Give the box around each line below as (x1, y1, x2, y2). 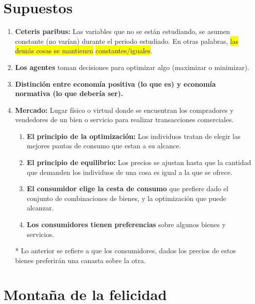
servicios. (27, 229, 54, 239)
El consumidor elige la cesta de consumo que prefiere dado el (27, 183, 228, 194)
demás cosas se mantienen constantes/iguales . (15, 45, 153, 56)
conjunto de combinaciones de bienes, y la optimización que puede (27, 193, 226, 203)
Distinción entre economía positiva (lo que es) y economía (15, 78, 216, 89)
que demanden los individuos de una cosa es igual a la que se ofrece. (27, 167, 232, 177)
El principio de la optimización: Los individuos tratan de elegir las (27, 131, 241, 141)
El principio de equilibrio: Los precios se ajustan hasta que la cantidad (27, 157, 252, 168)
